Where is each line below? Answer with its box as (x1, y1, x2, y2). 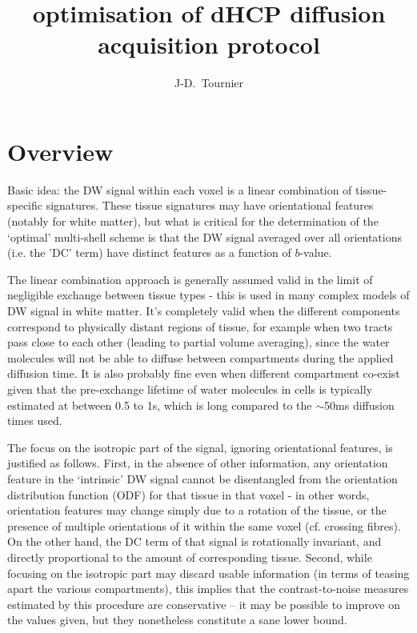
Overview (7, 134, 114, 167)
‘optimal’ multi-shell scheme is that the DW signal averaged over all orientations (7, 228, 402, 245)
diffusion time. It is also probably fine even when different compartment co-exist (7, 365, 400, 382)
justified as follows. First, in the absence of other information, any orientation (7, 455, 388, 471)
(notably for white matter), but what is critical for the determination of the (7, 213, 379, 230)
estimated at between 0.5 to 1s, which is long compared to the (7, 396, 312, 413)
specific (7, 197, 43, 214)
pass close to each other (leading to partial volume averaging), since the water (7, 334, 390, 351)
